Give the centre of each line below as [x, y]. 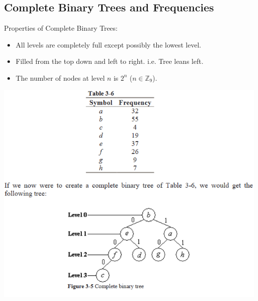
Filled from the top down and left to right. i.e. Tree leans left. [109, 61]
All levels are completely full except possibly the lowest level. [108, 44]
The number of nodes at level [60, 77]
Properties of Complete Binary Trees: [61, 28]
